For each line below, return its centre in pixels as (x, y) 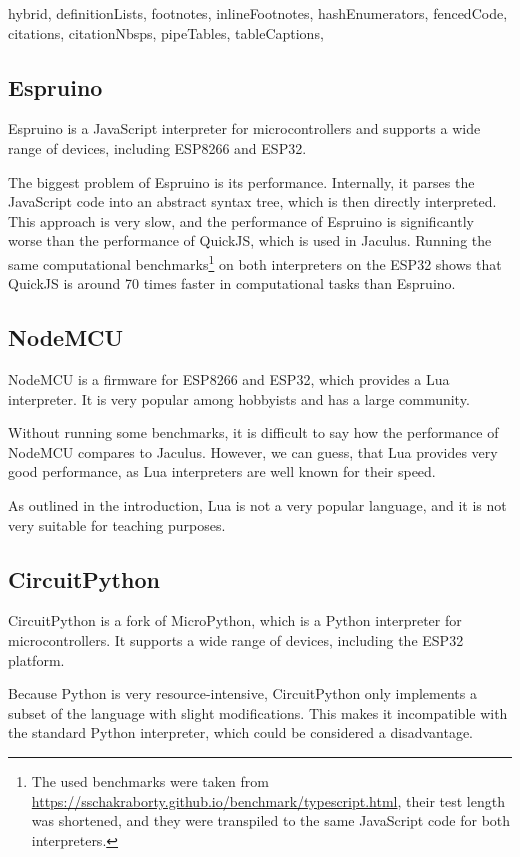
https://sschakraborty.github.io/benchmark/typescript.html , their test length (268, 800)
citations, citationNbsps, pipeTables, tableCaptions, (166, 32)
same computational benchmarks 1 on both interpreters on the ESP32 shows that (255, 262)
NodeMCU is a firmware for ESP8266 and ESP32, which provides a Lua (229, 379)
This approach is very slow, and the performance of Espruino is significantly (241, 220)
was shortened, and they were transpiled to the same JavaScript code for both (271, 820)
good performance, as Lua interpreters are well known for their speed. (222, 471)
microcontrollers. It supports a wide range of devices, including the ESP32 (236, 639)
